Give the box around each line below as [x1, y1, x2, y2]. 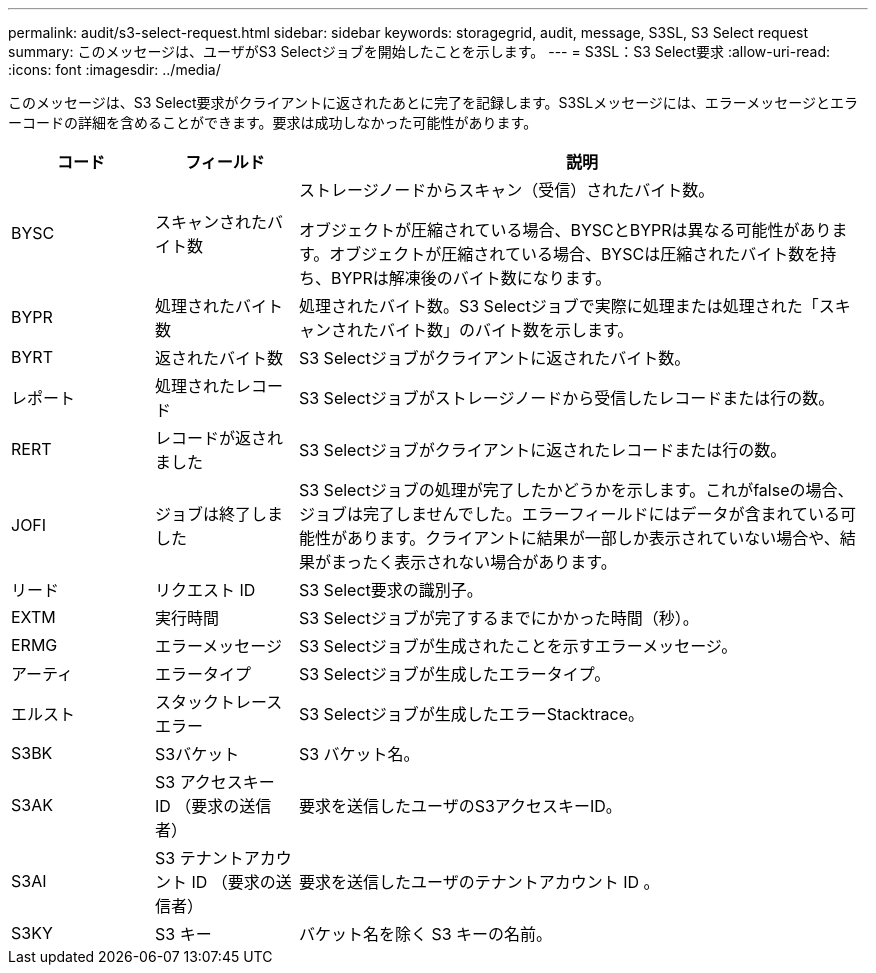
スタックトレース [154, 692, 283, 712]
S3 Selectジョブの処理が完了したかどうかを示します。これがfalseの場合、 [298, 480, 854, 500]
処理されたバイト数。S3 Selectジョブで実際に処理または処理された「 [298, 296, 819, 316]
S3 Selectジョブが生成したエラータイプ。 [298, 664, 611, 684]
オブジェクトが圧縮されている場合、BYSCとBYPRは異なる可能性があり [298, 220, 832, 240]
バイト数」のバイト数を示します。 [378, 320, 634, 340]
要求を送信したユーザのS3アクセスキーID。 [298, 796, 622, 816]
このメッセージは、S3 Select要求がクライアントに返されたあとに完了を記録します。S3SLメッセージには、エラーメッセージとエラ [8, 94, 859, 111]
